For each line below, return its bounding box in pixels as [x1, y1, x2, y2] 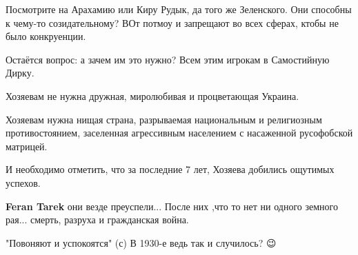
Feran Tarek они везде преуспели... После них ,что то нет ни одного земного [6, 198, 338, 213]
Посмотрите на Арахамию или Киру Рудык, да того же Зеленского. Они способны [6, 2, 352, 16]
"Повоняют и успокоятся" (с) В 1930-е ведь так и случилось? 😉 [6, 235, 277, 249]
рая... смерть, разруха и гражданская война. [6, 212, 189, 227]
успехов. [6, 175, 41, 190]
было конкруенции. [6, 29, 86, 43]
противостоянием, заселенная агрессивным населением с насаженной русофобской [6, 125, 353, 140]
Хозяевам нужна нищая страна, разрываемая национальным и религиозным [6, 112, 322, 126]
